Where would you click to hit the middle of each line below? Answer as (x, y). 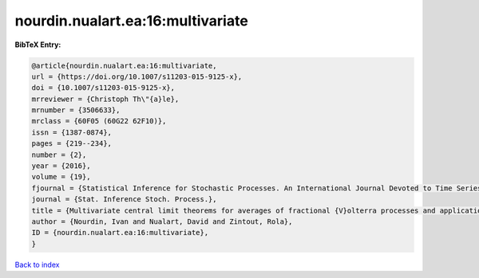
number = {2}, (59, 155)
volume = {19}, (61, 177)
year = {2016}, (61, 166)
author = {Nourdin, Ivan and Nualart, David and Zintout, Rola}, (162, 222)
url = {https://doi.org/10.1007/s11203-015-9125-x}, (137, 76)
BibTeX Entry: (38, 45)
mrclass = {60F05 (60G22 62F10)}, (99, 121)
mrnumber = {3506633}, (76, 110)
